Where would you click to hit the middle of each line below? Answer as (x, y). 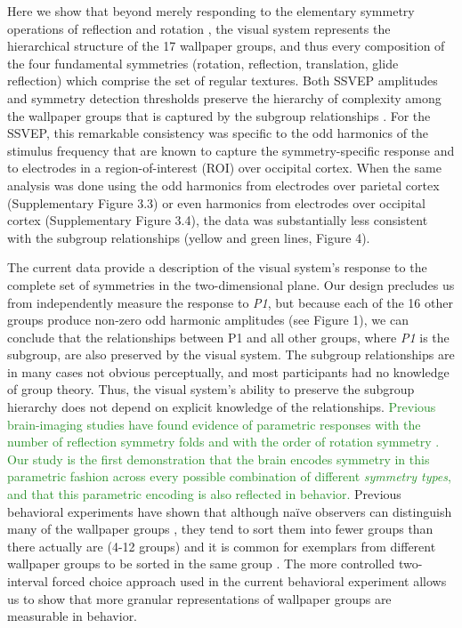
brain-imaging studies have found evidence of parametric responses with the (214, 424)
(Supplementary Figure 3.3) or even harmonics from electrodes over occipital (217, 202)
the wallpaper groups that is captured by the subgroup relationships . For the (219, 115)
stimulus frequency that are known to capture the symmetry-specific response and (231, 150)
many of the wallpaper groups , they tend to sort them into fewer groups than (220, 529)
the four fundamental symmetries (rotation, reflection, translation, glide (203, 63)
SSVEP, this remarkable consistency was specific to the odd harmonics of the (218, 133)
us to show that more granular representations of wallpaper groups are (199, 598)
